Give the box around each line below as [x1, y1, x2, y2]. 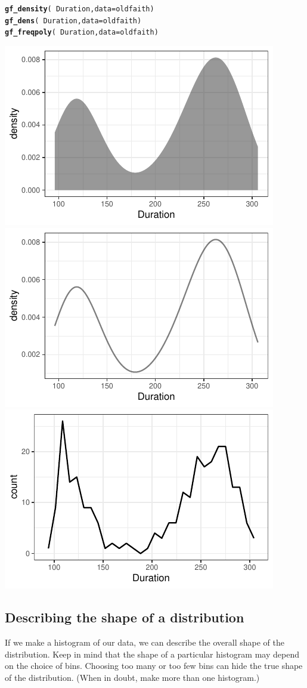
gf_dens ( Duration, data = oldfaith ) [5, 16, 142, 25]
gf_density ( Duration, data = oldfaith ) [5, 5, 154, 13]
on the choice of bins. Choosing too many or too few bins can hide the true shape [5, 659, 303, 672]
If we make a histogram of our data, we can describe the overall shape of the [5, 635, 284, 648]
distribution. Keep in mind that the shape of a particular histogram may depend [5, 647, 299, 660]
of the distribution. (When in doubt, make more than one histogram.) [5, 671, 260, 683]
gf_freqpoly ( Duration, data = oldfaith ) [5, 28, 159, 37]
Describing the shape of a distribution [5, 608, 244, 627]
